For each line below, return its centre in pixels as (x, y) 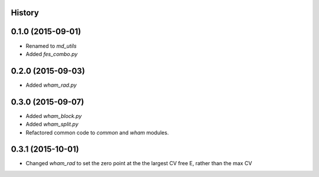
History (25, 13)
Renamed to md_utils (51, 46)
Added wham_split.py (52, 124)
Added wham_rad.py (51, 85)
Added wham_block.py (54, 116)
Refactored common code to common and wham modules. (97, 132)
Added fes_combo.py (52, 54)
